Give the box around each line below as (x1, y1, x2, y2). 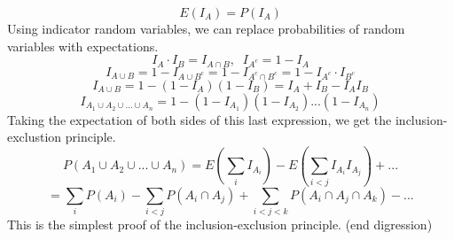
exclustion (7, 128, 62, 146)
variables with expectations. (7, 36, 159, 55)
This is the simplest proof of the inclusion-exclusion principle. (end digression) (7, 214, 433, 233)
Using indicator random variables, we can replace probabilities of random (7, 19, 405, 37)
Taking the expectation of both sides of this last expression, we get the (7, 110, 392, 128)
